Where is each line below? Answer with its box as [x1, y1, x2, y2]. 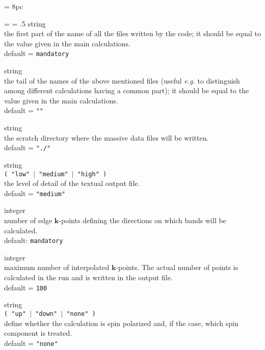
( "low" [4, 170, 30, 178]
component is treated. [4, 328, 72, 338]
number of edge [4, 215, 52, 225]
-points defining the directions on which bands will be [59, 215, 226, 225]
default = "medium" [4, 187, 65, 198]
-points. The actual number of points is [116, 262, 238, 273]
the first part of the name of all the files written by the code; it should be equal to [4, 28, 261, 39]
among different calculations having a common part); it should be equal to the [4, 85, 249, 96]
